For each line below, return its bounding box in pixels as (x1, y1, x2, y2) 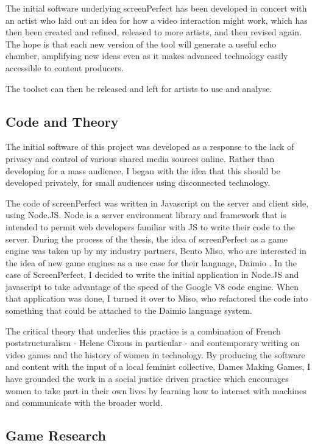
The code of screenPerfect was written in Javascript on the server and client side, (5, 196, 309, 209)
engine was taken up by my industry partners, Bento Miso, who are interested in (5, 244, 306, 257)
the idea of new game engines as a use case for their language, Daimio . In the (5, 256, 297, 269)
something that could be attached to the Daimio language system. (5, 304, 252, 317)
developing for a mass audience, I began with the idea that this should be (5, 164, 280, 177)
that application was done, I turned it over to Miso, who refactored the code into (5, 292, 308, 305)
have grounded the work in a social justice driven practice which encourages (5, 372, 289, 385)
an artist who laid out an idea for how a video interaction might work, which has (5, 13, 308, 26)
